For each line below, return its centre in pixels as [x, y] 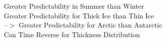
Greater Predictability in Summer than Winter [74, 6]
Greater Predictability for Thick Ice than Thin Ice [79, 15]
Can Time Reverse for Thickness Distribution [72, 34]
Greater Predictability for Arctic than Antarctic [91, 25]
